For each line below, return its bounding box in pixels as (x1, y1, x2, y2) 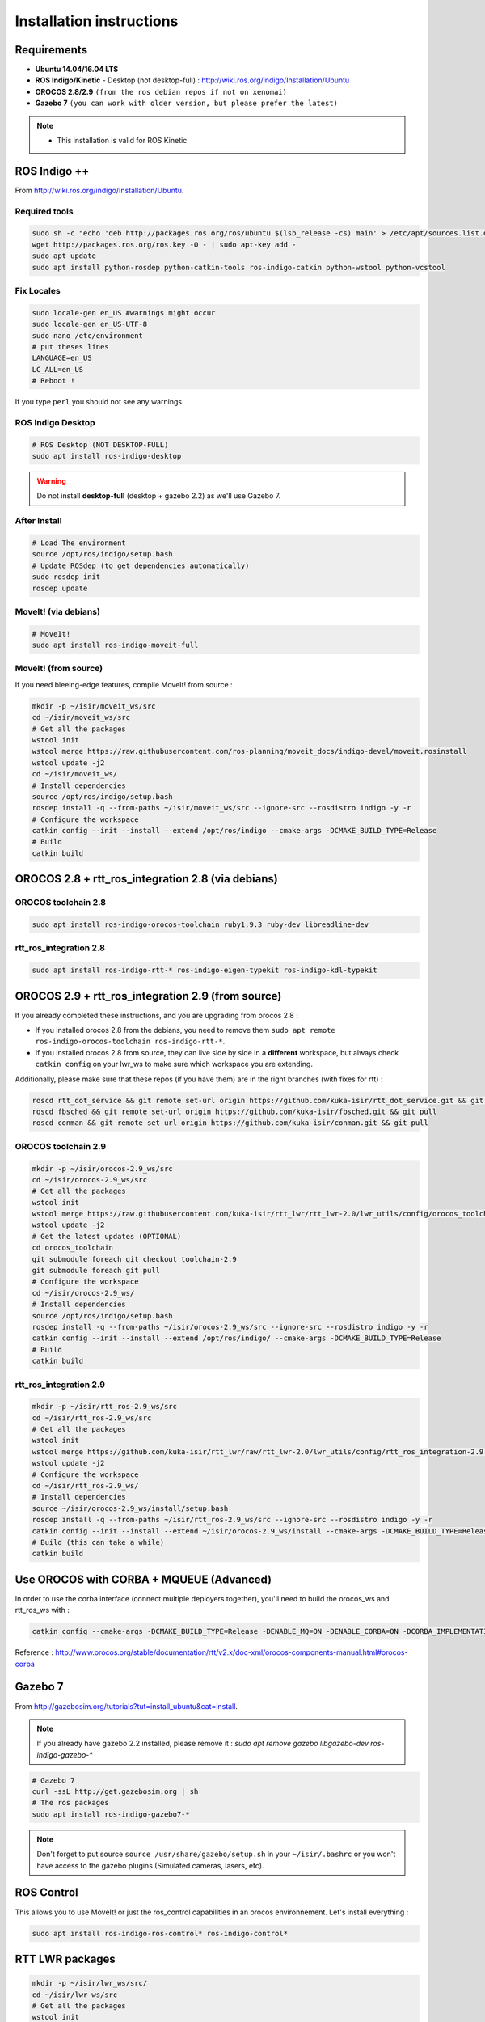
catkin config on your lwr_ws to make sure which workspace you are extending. (35, 1060, 313, 1069)
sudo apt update (32, 252, 97, 260)
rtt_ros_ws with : (15, 1605, 70, 1615)
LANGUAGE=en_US (32, 353, 92, 363)
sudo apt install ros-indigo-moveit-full (32, 641, 199, 650)
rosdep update (32, 583, 88, 593)
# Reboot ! (32, 376, 75, 386)
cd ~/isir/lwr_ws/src (32, 1990, 118, 1999)
